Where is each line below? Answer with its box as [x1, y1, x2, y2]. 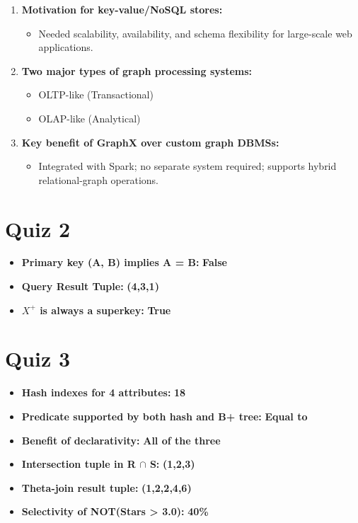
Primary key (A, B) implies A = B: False [21, 255, 227, 270]
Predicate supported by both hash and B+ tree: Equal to [21, 408, 308, 423]
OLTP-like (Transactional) [38, 87, 154, 102]
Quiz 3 [5, 344, 71, 373]
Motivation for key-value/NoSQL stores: [21, 2, 223, 16]
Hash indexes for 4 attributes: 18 [21, 385, 186, 400]
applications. [38, 40, 93, 54]
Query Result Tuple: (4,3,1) [21, 279, 159, 294]
